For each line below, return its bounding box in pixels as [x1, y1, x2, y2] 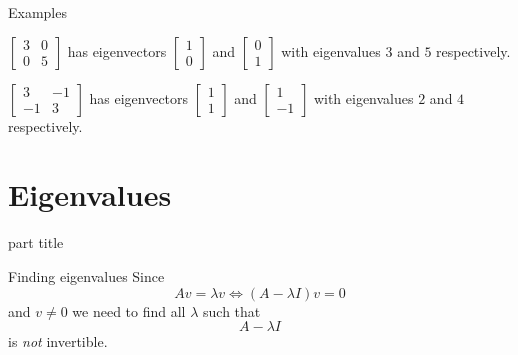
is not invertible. [8, 331, 108, 352]
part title [8, 232, 64, 253]
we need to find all [72, 300, 186, 321]
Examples [8, 2, 67, 22]
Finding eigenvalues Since [8, 265, 165, 286]
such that [203, 300, 261, 321]
